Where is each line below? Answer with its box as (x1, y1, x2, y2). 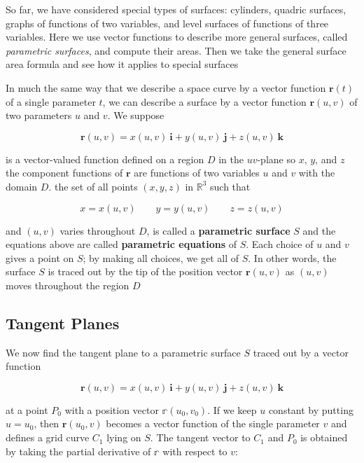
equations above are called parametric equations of (6, 237, 237, 251)
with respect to (162, 443, 227, 458)
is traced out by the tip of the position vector (48, 264, 243, 279)
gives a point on (6, 250, 74, 265)
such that (210, 179, 251, 193)
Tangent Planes (6, 312, 120, 333)
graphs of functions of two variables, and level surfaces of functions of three (6, 15, 329, 30)
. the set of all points (48, 179, 138, 193)
